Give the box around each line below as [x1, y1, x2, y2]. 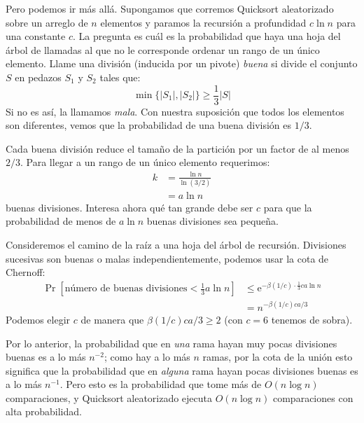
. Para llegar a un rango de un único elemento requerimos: [20, 155, 270, 169]
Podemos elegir [6, 312, 71, 326]
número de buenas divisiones [64, 284, 188, 294]
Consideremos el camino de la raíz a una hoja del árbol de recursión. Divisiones [6, 237, 346, 252]
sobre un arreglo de [6, 15, 88, 29]
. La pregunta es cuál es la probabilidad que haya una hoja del [72, 29, 341, 43]
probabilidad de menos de [6, 214, 116, 228]
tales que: [99, 69, 141, 84]
